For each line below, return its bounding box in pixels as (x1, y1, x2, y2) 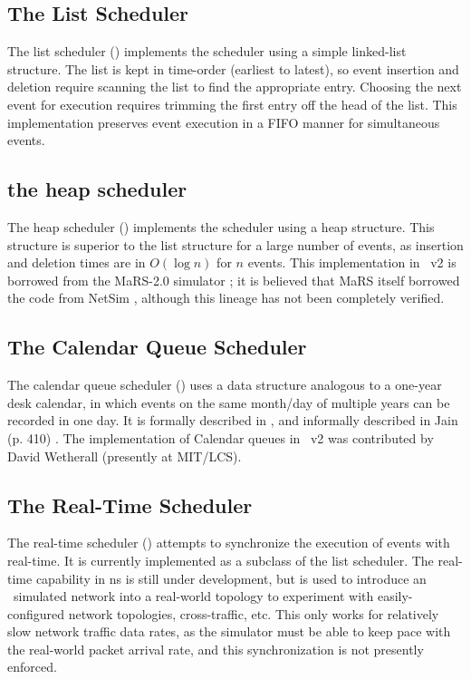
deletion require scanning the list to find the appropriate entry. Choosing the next (7, 77, 462, 96)
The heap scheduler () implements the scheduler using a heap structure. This (7, 217, 435, 236)
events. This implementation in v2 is (247, 253, 457, 272)
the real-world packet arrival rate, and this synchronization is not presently (7, 639, 424, 658)
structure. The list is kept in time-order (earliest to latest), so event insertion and (7, 59, 459, 78)
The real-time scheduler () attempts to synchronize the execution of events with (7, 533, 450, 552)
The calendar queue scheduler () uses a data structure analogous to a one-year (7, 375, 442, 394)
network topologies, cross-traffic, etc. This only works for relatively (68, 604, 439, 623)
